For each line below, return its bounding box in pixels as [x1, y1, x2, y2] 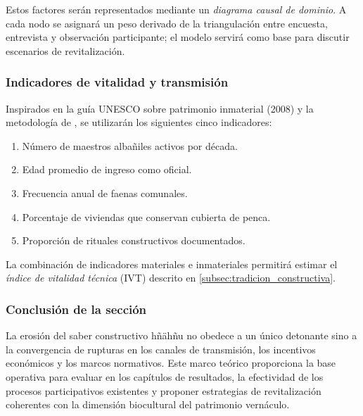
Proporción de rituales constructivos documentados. [22, 233, 246, 248]
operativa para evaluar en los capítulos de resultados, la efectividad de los [6, 369, 324, 384]
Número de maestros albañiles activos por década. [22, 138, 238, 153]
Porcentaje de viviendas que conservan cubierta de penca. [22, 209, 271, 224]
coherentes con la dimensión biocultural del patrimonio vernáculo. [6, 397, 290, 412]
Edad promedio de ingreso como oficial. [22, 162, 192, 177]
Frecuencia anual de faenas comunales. [22, 185, 188, 200]
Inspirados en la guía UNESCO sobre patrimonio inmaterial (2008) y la [6, 101, 314, 115]
